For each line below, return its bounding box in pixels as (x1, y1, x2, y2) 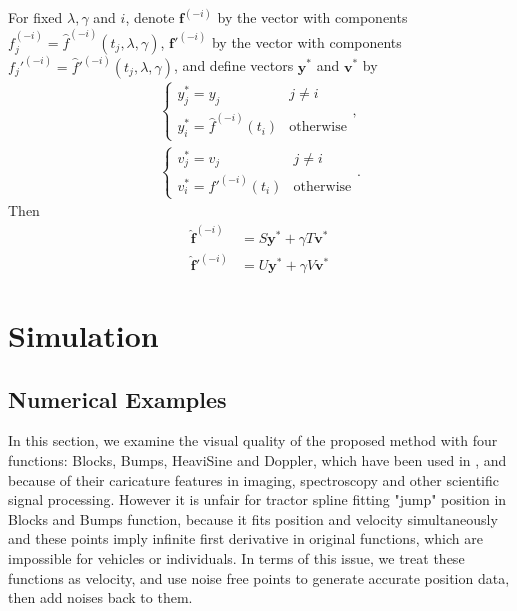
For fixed (8, 7, 63, 28)
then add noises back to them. (8, 587, 193, 608)
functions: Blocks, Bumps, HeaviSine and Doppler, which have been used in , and (8, 449, 507, 470)
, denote (125, 7, 175, 28)
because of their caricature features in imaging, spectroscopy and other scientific (8, 469, 499, 490)
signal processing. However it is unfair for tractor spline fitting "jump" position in (8, 489, 507, 510)
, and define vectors (174, 55, 294, 76)
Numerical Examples (8, 383, 227, 414)
